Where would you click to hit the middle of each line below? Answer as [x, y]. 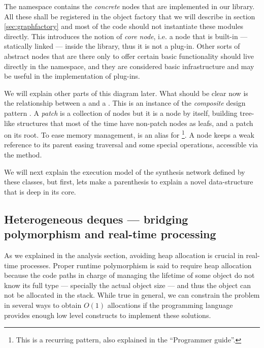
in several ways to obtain [43, 305]
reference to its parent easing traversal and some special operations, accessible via [131, 145]
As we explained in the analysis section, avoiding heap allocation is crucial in [124, 255]
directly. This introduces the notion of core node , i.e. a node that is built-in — [126, 36]
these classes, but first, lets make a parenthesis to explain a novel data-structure [129, 182]
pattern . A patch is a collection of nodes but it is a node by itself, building [121, 113]
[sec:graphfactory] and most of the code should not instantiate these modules [124, 26]
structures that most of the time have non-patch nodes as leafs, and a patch [135, 123]
